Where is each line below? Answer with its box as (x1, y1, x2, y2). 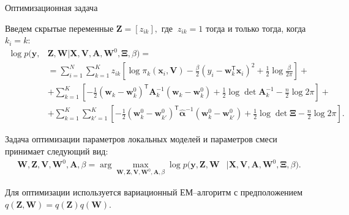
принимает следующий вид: (5, 145, 108, 157)
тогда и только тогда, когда (205, 21, 306, 34)
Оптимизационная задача (5, 1, 98, 13)
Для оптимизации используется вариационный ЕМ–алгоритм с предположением (5, 185, 303, 198)
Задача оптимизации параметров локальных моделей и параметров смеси (5, 133, 277, 145)
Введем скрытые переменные (5, 21, 114, 34)
